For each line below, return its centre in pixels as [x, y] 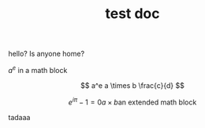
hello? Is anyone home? [47, 54]
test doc [132, 14]
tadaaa [19, 117]
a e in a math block [38, 69]
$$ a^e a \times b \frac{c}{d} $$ [132, 85]
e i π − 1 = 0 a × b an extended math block [132, 101]
